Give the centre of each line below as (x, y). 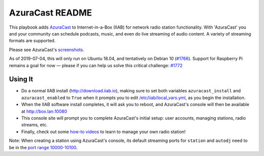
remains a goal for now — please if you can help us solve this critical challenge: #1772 (96, 65)
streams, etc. (34, 125)
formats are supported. (32, 41)
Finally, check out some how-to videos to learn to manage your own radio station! (103, 132)
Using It (21, 79)
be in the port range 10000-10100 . (43, 147)
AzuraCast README (51, 13)
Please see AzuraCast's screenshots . (46, 50)
